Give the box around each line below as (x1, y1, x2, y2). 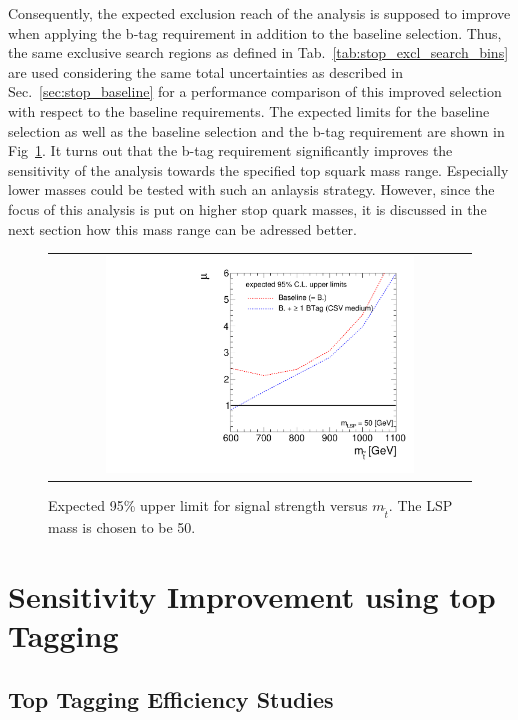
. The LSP (388, 495, 453, 516)
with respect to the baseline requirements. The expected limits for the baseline (8, 100, 490, 121)
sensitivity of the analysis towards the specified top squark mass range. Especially (8, 159, 509, 180)
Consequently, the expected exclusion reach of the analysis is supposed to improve (8, 3, 511, 23)
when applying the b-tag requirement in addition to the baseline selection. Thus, (8, 22, 502, 43)
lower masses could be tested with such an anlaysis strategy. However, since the (8, 179, 495, 200)
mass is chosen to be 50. (48, 517, 196, 538)
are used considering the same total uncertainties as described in (8, 61, 403, 82)
